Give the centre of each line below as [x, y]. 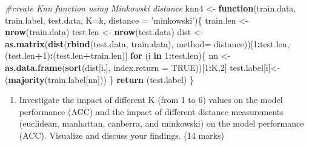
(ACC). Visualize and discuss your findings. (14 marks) [121, 135]
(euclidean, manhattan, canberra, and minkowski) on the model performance [161, 123]
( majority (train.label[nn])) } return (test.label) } [99, 79]
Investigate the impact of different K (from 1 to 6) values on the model [151, 100]
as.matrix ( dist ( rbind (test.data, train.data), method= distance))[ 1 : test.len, [147, 43]
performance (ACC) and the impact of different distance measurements [151, 111]
